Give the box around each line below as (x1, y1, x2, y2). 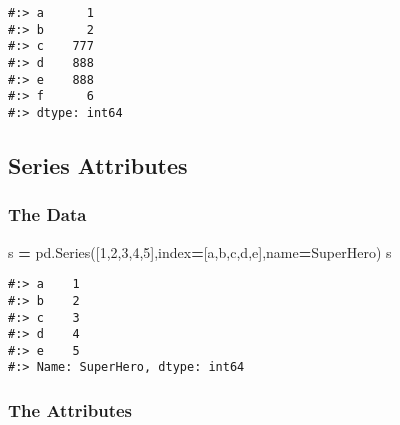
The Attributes (8, 398, 132, 423)
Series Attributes (8, 149, 188, 180)
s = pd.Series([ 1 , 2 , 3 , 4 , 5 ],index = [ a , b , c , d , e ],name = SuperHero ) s (8, 241, 392, 262)
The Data (8, 202, 87, 227)
